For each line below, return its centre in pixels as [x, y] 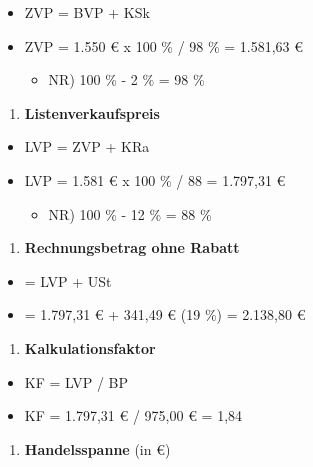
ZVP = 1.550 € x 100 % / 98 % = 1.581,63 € [164, 45]
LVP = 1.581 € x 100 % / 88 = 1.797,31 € [155, 179]
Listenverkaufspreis [92, 112]
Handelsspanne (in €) [97, 448]
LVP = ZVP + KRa [87, 146]
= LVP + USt [68, 280]
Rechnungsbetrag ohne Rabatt [132, 247]
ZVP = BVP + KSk [87, 12]
